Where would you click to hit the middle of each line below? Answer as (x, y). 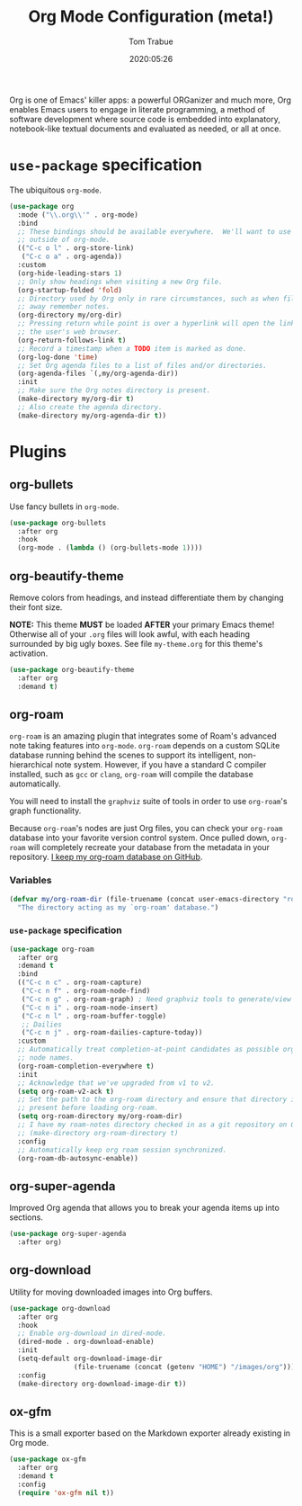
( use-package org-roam (52, 949)
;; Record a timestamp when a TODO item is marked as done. (132, 348)
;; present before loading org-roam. (88, 1108)
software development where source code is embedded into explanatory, (145, 119)
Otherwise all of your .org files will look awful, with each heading (129, 634)
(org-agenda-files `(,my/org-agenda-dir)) (98, 374)
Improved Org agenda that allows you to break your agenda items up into (145, 1208)
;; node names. (46, 1058)
